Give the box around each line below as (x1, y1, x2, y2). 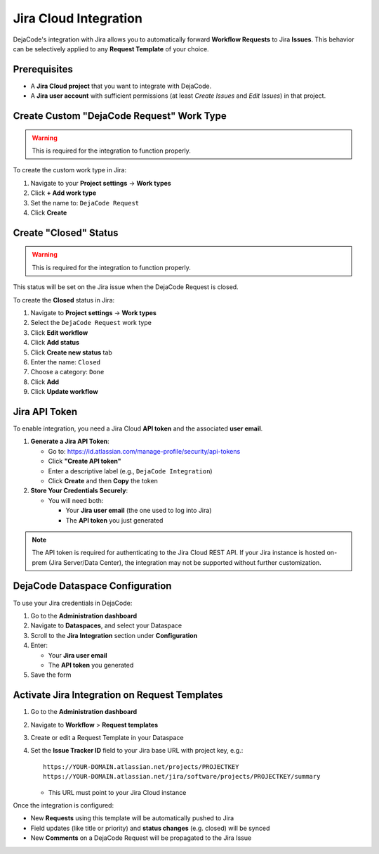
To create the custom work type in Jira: (13, 166, 126, 174)
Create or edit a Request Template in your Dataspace (30, 734, 184, 741)
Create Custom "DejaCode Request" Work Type (13, 110, 227, 122)
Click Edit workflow (30, 328, 88, 337)
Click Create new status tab (30, 348, 112, 357)
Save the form (30, 670, 72, 679)
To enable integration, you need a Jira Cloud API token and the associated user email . (13, 424, 263, 433)
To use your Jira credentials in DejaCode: (13, 599, 133, 607)
